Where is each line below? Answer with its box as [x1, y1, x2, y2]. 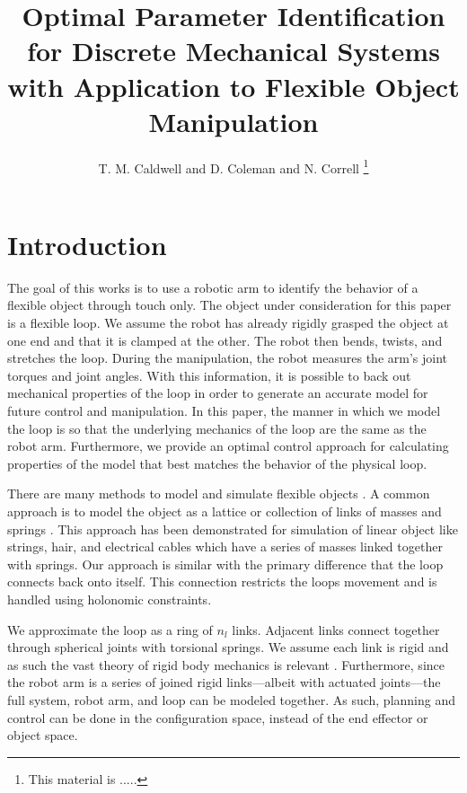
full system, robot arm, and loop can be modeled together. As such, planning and [7, 690, 456, 709]
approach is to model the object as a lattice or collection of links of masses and [7, 502, 442, 520]
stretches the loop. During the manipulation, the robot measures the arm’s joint [7, 348, 448, 367]
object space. [7, 726, 78, 745]
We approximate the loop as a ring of [7, 620, 213, 639]
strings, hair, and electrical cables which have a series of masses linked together [7, 537, 443, 556]
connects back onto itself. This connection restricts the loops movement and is [7, 572, 437, 591]
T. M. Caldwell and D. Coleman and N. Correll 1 [98, 155, 369, 177]
